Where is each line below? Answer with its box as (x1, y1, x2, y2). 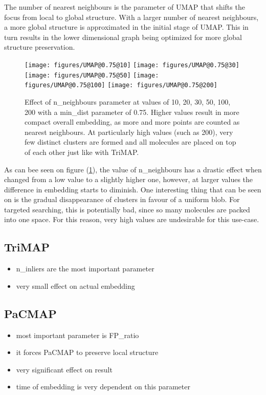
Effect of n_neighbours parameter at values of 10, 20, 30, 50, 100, (25, 96, 231, 107)
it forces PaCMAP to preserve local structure (16, 347, 159, 358)
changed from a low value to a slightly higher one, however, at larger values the (4, 174, 253, 185)
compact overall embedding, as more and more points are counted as (25, 116, 240, 127)
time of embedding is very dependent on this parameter (16, 381, 190, 392)
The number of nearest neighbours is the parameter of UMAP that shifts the (4, 2, 245, 12)
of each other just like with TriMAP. (25, 146, 139, 157)
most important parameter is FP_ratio (16, 329, 139, 340)
